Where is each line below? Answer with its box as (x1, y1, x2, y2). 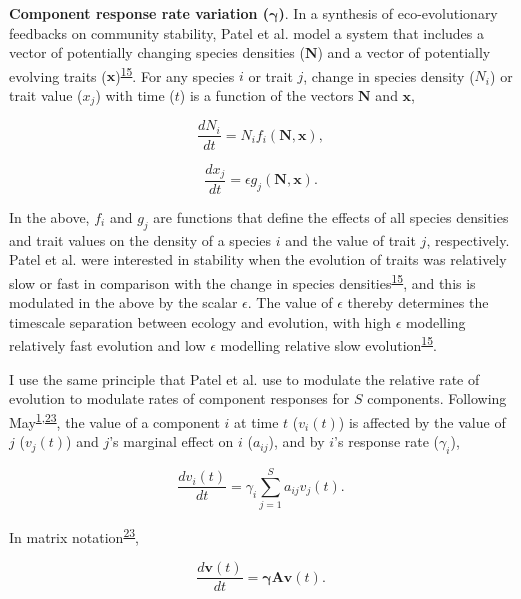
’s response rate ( (334, 431, 440, 452)
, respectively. (426, 229, 510, 250)
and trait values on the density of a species (9, 229, 272, 250)
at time (234, 411, 279, 432)
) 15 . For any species (115, 62, 235, 86)
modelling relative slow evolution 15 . (220, 332, 437, 356)
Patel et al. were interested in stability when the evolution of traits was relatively (9, 249, 507, 270)
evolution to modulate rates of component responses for (9, 388, 350, 409)
